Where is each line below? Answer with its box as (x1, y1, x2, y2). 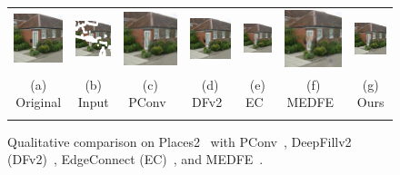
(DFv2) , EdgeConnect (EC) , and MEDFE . (7, 150, 264, 169)
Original (15, 92, 62, 112)
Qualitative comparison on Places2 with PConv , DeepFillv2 (7, 131, 352, 151)
